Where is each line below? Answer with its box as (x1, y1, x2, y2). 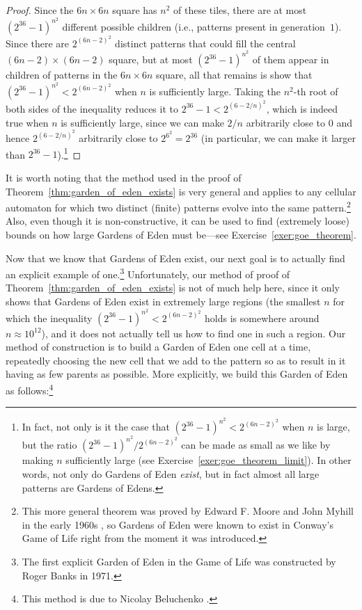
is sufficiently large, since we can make (61, 115, 224, 129)
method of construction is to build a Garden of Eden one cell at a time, (6, 339, 311, 354)
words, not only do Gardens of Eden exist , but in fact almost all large (22, 466, 320, 481)
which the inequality (6, 310, 93, 325)
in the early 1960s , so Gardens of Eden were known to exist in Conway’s (22, 517, 334, 531)
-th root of (293, 83, 338, 98)
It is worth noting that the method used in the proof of (6, 170, 242, 184)
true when (6, 115, 49, 129)
